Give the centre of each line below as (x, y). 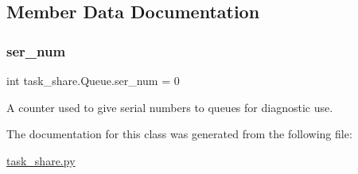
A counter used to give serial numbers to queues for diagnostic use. (170, 107)
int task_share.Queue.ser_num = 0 (93, 80)
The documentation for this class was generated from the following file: (179, 134)
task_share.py (41, 160)
